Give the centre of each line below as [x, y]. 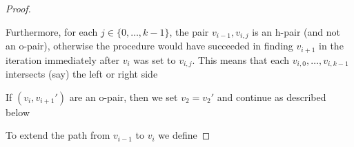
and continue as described [272, 97]
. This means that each [241, 59]
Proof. [18, 8]
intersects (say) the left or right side [82, 73]
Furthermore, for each [52, 31]
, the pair [189, 31]
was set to [155, 59]
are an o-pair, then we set [124, 97]
